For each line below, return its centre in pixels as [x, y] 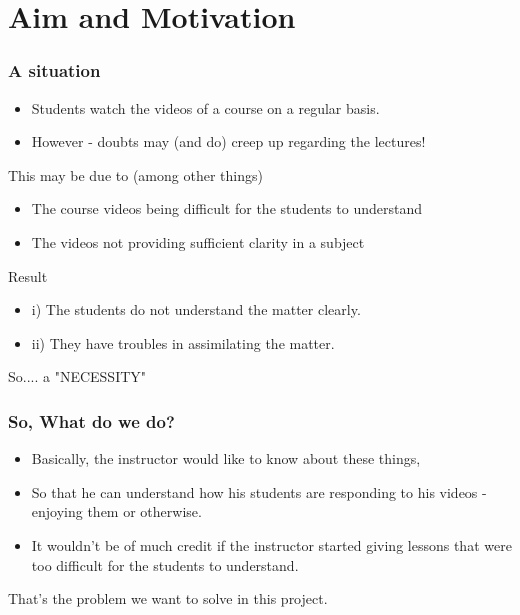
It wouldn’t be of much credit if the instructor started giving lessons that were [271, 544]
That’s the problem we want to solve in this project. [168, 598]
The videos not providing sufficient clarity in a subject [198, 241]
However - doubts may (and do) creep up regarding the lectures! [228, 141]
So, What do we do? [91, 420]
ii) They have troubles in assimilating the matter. [183, 342]
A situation [54, 70]
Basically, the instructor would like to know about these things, [226, 458]
